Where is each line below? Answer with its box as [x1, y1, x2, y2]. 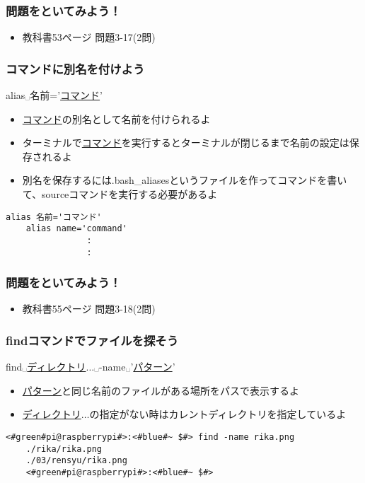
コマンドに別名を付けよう [6, 59, 145, 77]
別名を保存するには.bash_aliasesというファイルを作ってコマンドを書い [22, 173, 347, 187]
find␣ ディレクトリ [6, 359, 86, 374]
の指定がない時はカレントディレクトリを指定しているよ [89, 407, 347, 421]
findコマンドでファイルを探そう [6, 331, 179, 349]
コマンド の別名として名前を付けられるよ [22, 111, 211, 126]
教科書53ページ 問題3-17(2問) [22, 30, 156, 45]
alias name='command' [25, 223, 127, 234]
